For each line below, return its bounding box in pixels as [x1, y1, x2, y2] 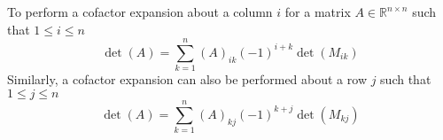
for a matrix [284, 3, 351, 20]
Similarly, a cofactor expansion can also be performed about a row [7, 70, 367, 89]
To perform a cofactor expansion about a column [7, 3, 273, 20]
